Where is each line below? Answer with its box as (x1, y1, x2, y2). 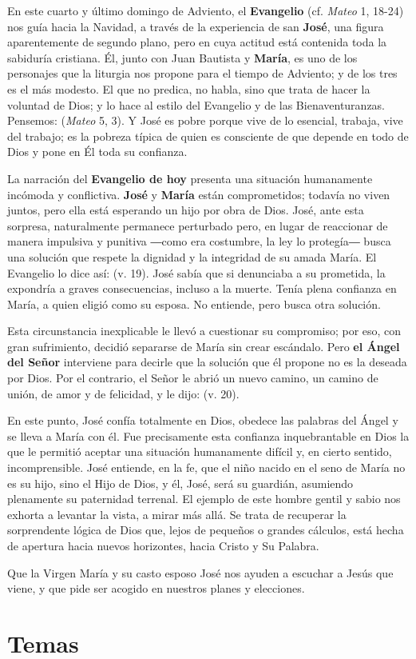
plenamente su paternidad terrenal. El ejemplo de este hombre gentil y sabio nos (7, 490, 401, 507)
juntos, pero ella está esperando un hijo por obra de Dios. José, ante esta (7, 202, 364, 218)
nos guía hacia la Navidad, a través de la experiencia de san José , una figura (7, 18, 384, 34)
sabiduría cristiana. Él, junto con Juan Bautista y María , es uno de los (7, 49, 358, 66)
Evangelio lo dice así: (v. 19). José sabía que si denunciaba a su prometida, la (7, 264, 386, 281)
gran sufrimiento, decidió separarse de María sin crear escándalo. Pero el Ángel (7, 337, 400, 354)
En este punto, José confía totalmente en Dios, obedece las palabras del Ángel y (7, 412, 398, 429)
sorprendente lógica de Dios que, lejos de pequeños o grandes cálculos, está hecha (7, 521, 404, 538)
